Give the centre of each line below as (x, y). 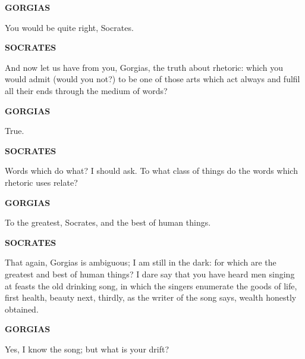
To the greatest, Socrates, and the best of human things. (108, 222)
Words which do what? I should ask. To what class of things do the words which (151, 171)
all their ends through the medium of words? (86, 90)
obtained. (22, 309)
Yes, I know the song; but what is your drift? (87, 349)
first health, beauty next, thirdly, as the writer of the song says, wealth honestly (151, 297)
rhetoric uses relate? (41, 182)
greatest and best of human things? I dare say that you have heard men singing (150, 274)
